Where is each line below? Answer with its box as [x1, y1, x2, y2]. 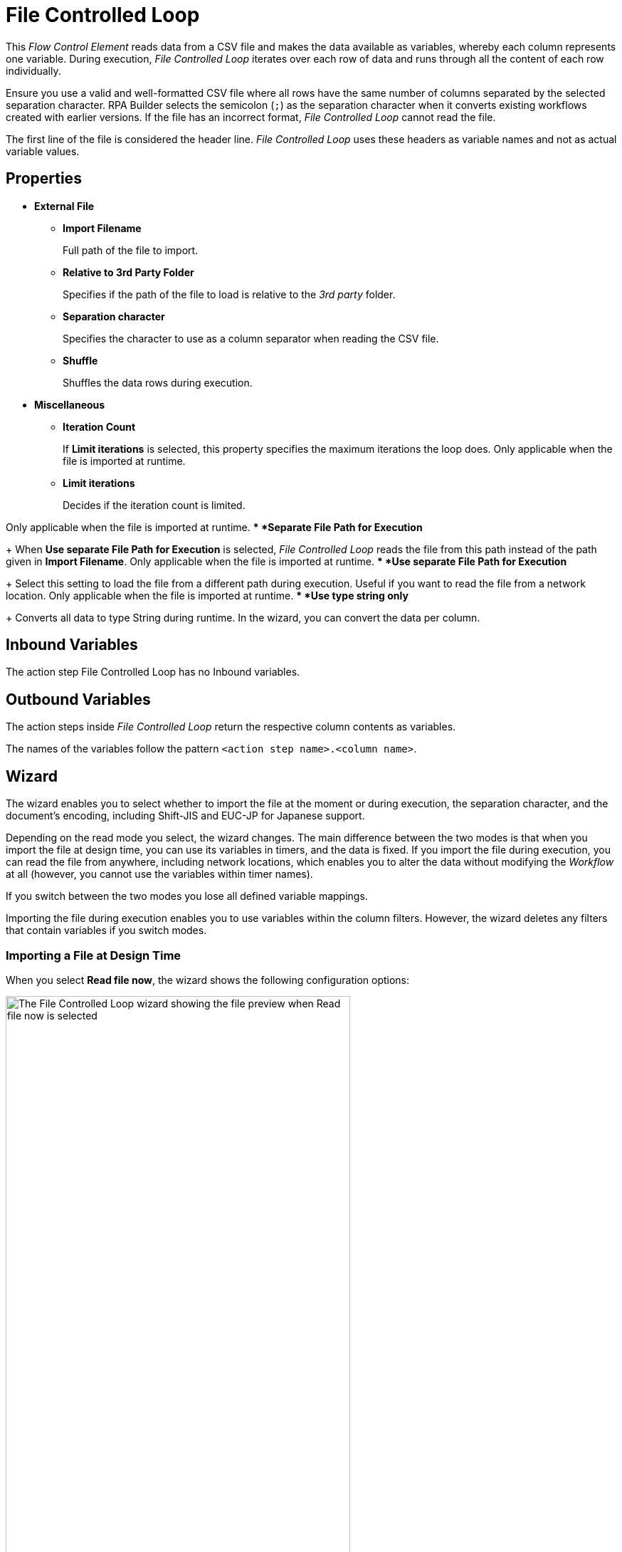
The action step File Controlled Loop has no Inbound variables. [6, 666, 300, 678]
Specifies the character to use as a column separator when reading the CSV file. [63, 332, 439, 345]
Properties [6, 169, 82, 188]
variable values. [6, 145, 80, 157]
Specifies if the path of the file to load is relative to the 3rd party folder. [63, 288, 396, 300]
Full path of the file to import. [63, 243, 199, 256]
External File [34, 199, 95, 212]
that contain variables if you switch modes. [6, 924, 207, 937]
